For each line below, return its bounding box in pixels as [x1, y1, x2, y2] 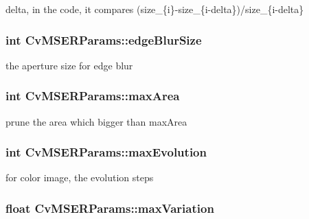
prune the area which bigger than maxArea [5, 114, 187, 128]
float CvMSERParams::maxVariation [5, 199, 214, 216]
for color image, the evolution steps [5, 170, 154, 185]
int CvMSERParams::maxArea [5, 87, 180, 104]
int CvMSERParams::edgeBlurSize [5, 31, 202, 48]
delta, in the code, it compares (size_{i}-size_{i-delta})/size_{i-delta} [5, 2, 304, 16]
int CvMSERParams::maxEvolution [5, 143, 207, 161]
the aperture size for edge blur [5, 58, 133, 72]
